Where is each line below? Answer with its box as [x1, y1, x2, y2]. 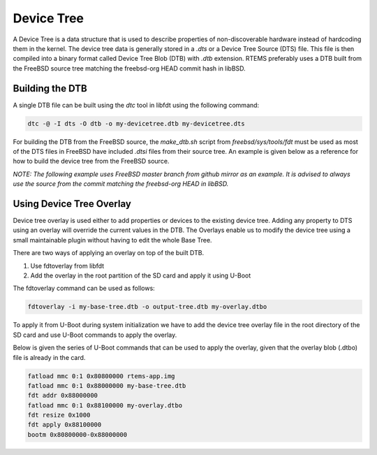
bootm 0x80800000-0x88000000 [27, 431, 128, 438]
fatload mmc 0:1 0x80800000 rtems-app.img [27, 372, 175, 380]
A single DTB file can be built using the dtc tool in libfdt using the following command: [13, 101, 260, 109]
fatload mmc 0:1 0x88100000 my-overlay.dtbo [27, 401, 183, 409]
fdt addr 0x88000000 [27, 391, 98, 400]
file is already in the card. [13, 353, 86, 361]
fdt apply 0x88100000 [27, 421, 102, 429]
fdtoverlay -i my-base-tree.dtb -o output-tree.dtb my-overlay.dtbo [27, 303, 267, 311]
